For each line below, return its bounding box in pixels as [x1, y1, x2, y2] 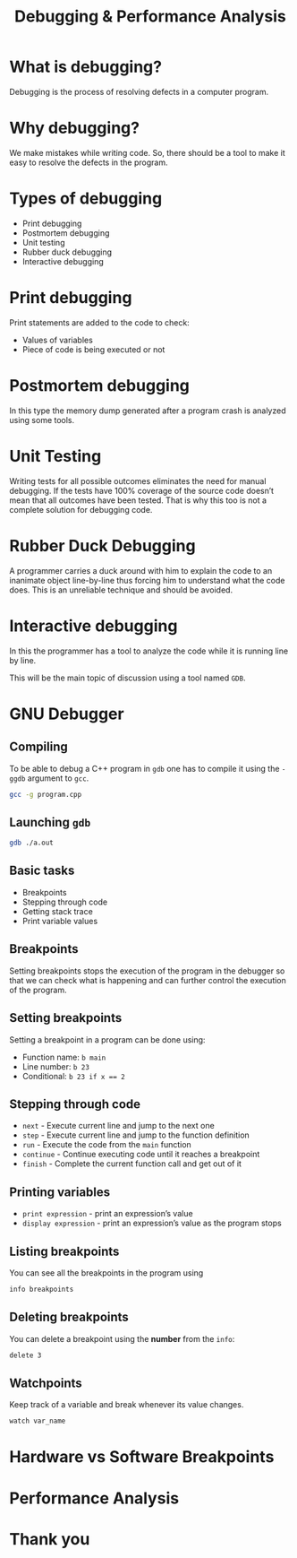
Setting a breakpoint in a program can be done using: [9, 1034, 206, 1045]
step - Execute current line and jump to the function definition [21, 1130, 250, 1140]
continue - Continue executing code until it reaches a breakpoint [21, 1149, 260, 1160]
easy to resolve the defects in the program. [9, 157, 168, 168]
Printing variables [9, 1184, 111, 1199]
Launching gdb [9, 814, 91, 830]
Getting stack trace [21, 905, 94, 916]
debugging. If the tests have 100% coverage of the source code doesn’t [9, 485, 275, 496]
